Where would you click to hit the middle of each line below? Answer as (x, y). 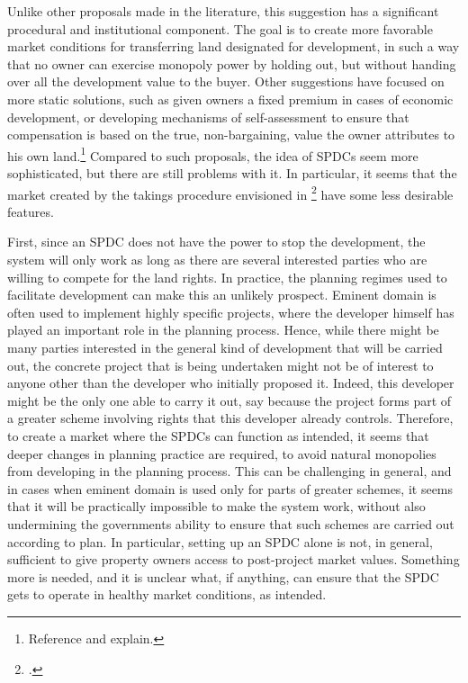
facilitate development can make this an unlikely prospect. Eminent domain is (222, 295)
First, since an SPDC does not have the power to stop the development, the (216, 242)
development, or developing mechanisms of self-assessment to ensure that (208, 117)
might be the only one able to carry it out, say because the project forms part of (229, 400)
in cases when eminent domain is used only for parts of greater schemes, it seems (230, 488)
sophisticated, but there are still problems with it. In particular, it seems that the (232, 173)
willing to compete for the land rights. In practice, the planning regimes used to (227, 277)
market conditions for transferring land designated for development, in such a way (234, 46)
